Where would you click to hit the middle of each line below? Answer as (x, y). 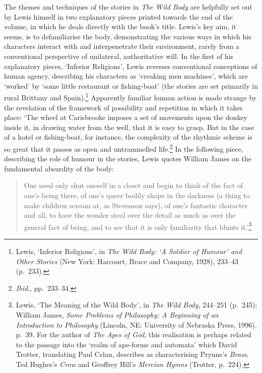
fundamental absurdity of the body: (59, 168)
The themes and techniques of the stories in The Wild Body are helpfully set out (128, 7)
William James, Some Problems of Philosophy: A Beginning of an (117, 315)
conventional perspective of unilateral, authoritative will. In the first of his (119, 56)
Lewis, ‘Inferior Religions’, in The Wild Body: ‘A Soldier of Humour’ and (129, 251)
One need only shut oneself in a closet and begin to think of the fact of (134, 185)
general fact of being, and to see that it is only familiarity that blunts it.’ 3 (138, 226)
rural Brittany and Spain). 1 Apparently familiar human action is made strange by (130, 97)
